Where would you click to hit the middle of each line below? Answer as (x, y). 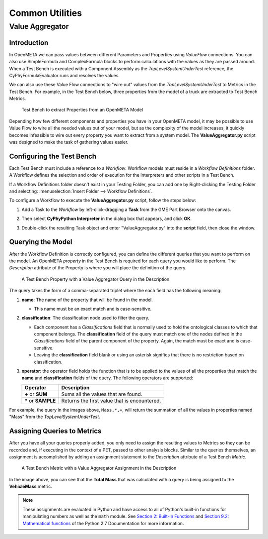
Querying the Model (41, 242)
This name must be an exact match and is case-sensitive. (93, 309)
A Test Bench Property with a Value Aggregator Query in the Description (96, 279)
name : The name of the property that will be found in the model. (87, 300)
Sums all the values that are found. (102, 394)
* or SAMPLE (40, 401)
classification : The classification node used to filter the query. (85, 318)
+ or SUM (36, 394)
